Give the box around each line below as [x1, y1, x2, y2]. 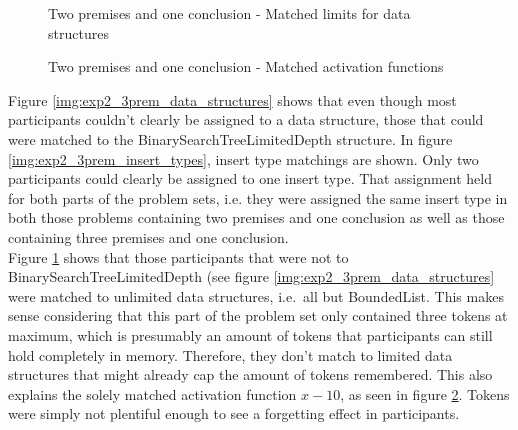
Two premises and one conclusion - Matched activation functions [48, 56, 444, 77]
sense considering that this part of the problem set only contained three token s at [8, 305, 508, 326]
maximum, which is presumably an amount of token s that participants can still [8, 324, 493, 345]
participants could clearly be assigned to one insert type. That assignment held [8, 168, 492, 189]
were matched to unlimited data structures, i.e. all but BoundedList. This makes [8, 285, 504, 306]
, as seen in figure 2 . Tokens [340, 383, 510, 404]
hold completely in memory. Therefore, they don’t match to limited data [8, 344, 453, 365]
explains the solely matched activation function [8, 383, 297, 404]
